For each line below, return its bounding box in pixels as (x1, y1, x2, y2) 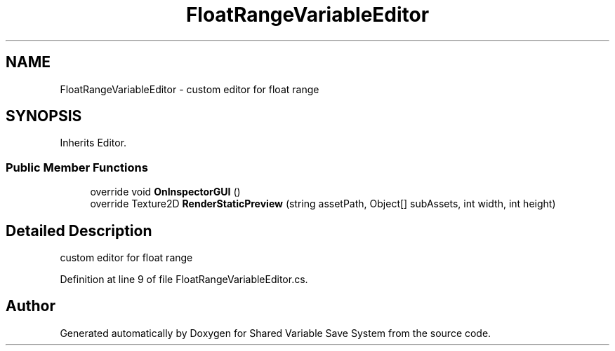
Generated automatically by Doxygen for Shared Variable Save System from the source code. (60, 326, 491, 339)
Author (6, 297, 55, 315)
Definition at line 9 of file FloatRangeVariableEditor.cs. (60, 273, 308, 286)
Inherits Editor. (60, 137, 127, 149)
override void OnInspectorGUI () (90, 186, 241, 198)
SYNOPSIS (6, 107, 82, 125)
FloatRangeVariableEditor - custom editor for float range (60, 83, 319, 95)
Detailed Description (6, 221, 152, 240)
